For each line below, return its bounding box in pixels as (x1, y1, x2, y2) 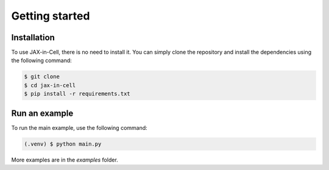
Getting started (11, 9, 90, 23)
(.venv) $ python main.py (24, 140, 102, 147)
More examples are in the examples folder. (11, 156, 118, 163)
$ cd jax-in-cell (24, 82, 76, 88)
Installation (11, 32, 55, 43)
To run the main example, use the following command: (11, 124, 147, 131)
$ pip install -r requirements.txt (24, 90, 130, 97)
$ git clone (24, 73, 60, 80)
